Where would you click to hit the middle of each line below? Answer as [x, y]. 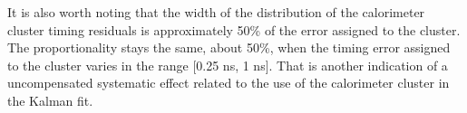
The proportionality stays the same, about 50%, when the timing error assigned [229, 47]
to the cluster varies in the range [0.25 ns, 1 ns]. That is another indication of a [228, 65]
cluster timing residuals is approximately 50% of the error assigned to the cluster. [234, 29]
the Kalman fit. [50, 100]
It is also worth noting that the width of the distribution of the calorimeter [216, 12]
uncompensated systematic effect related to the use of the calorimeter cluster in [229, 83]
